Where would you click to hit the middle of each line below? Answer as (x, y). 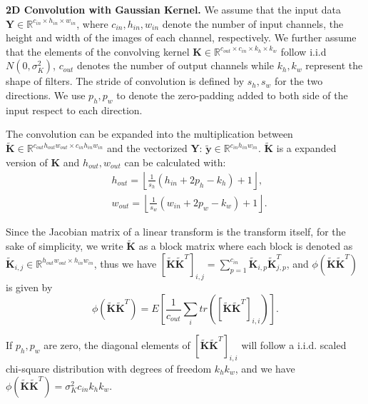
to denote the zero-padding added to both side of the (232, 95)
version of (27, 162)
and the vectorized (147, 148)
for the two (299, 81)
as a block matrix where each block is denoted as (246, 246)
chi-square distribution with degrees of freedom (109, 369)
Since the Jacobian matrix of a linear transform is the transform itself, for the (176, 232)
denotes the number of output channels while (175, 65)
